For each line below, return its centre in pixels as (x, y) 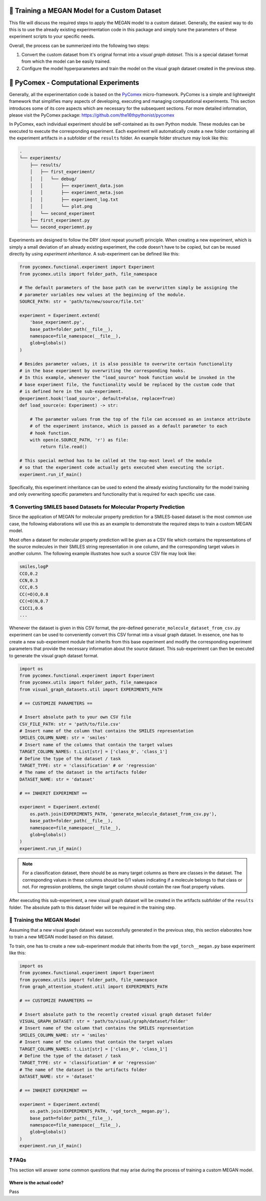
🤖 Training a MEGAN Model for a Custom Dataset (85, 11)
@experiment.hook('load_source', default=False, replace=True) (98, 398)
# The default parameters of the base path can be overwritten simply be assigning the (129, 288)
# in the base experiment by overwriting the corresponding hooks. (103, 371)
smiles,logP (34, 567)
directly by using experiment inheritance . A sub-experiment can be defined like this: (94, 254)
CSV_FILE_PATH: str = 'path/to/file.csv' (70, 724)
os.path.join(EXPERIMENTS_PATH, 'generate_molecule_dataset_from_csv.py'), (123, 814)
